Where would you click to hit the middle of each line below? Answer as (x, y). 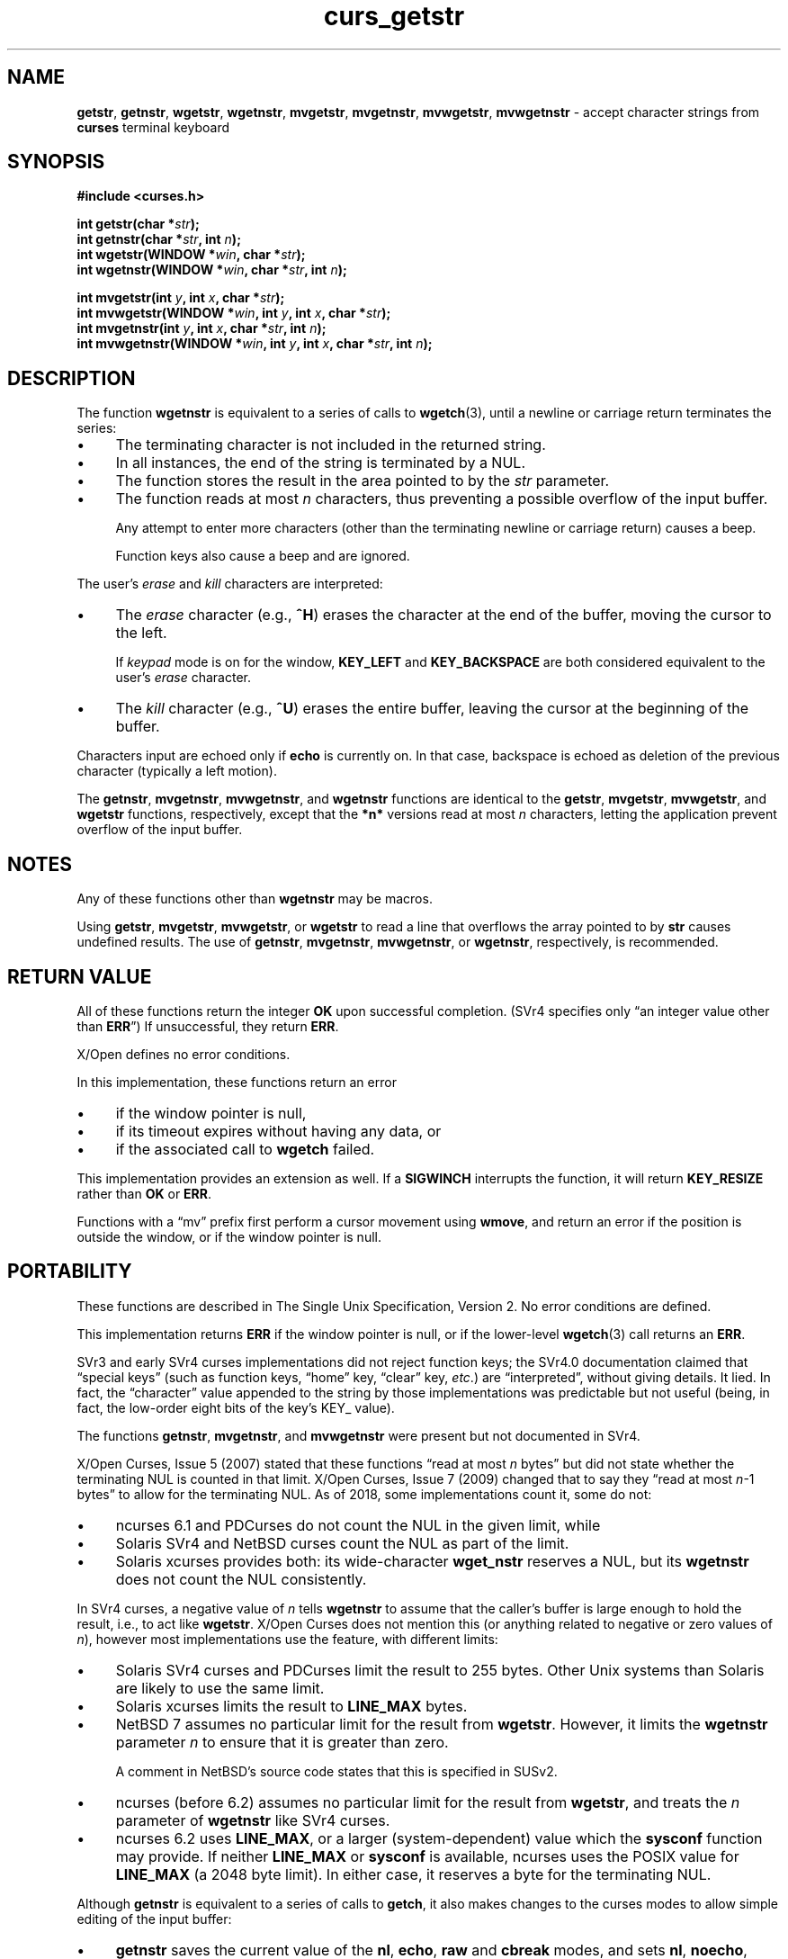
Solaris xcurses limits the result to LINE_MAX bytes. (291, 1706)
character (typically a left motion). (177, 771)
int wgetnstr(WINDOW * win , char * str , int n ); (212, 270)
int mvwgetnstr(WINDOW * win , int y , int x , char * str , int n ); (255, 344)
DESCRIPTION (72, 378)
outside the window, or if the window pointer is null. (229, 1236)
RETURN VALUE (80, 976)
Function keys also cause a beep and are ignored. (263, 556)
